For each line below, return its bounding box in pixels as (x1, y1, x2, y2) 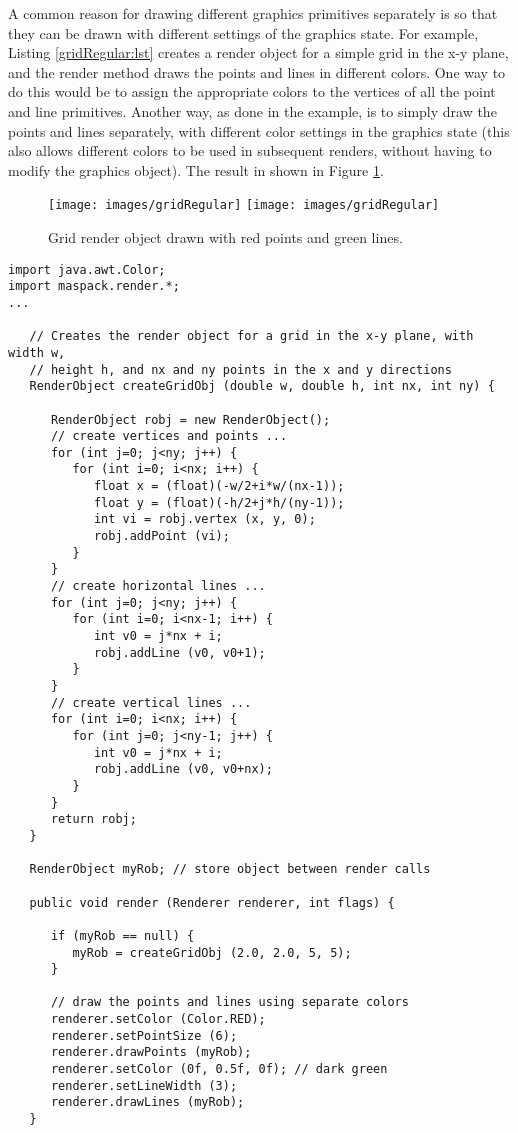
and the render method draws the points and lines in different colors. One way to (8, 61, 506, 82)
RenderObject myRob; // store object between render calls (29, 862, 431, 877)
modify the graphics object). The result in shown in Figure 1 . (8, 159, 384, 180)
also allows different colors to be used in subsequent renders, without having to (8, 140, 492, 161)
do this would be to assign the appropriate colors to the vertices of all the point (8, 81, 496, 102)
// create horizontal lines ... (50, 579, 266, 594)
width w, (8, 345, 66, 360)
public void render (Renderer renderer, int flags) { (29, 895, 395, 910)
